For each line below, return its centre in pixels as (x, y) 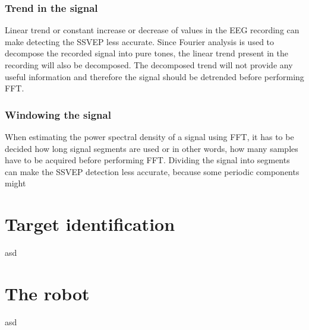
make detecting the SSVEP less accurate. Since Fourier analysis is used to (140, 41)
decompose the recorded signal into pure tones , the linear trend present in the (146, 53)
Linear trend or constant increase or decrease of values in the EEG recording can (152, 30)
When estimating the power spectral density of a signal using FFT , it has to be (149, 137)
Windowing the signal (58, 114)
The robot (47, 293)
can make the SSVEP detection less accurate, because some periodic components (152, 171)
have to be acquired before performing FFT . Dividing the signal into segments (147, 160)
